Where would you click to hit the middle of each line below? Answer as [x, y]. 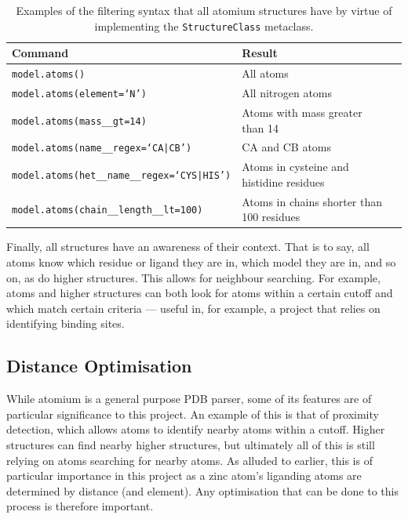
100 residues [271, 217]
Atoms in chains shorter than [312, 201]
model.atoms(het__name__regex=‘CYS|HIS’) [122, 176]
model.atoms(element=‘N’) [79, 94]
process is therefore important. [80, 506]
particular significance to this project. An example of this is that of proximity [193, 414]
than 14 [260, 127]
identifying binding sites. [66, 323]
